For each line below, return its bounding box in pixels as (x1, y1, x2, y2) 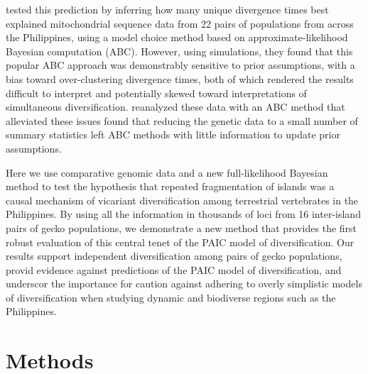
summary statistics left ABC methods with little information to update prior (6, 127, 340, 142)
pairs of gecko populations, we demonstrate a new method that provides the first (6, 220, 357, 235)
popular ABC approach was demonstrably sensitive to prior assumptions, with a (6, 57, 355, 72)
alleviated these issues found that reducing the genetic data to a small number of (6, 113, 358, 128)
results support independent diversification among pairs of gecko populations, (6, 248, 342, 263)
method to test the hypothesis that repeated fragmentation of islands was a (6, 179, 335, 194)
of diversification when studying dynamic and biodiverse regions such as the (6, 290, 336, 304)
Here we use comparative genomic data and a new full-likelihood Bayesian (6, 165, 328, 180)
